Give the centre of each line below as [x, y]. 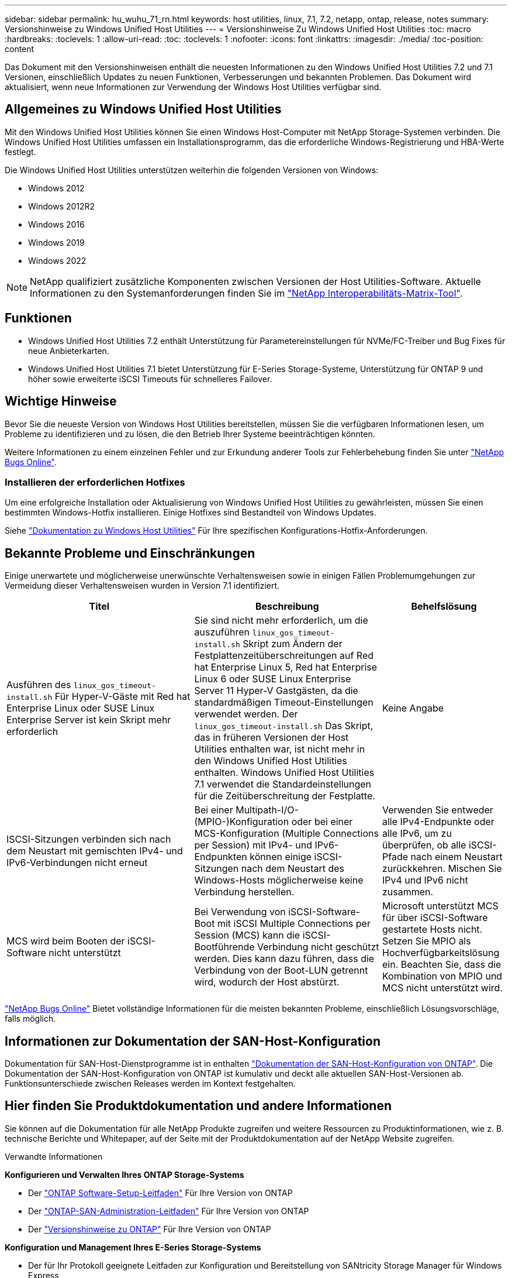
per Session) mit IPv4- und [253, 845]
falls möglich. [30, 1019]
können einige [281, 857]
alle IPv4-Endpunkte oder [438, 822]
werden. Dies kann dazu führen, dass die [284, 959]
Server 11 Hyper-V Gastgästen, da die [276, 691]
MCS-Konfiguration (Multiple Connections [286, 834]
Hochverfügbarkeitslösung [441, 953]
